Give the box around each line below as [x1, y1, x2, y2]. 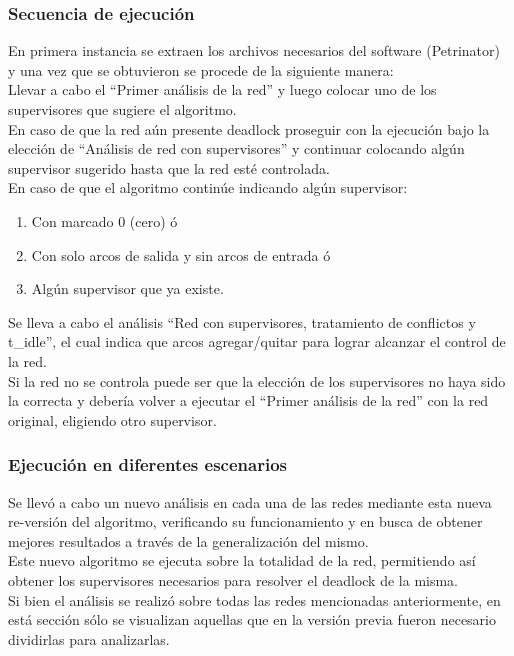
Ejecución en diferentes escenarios [8, 452, 287, 477]
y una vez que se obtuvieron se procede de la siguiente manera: [8, 59, 394, 80]
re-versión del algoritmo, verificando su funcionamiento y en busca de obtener [8, 511, 483, 532]
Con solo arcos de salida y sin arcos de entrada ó [31, 244, 331, 265]
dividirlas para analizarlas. [8, 628, 170, 649]
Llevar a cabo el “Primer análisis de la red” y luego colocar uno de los [8, 79, 437, 100]
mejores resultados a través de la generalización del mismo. [8, 530, 369, 551]
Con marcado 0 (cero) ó [31, 210, 178, 231]
